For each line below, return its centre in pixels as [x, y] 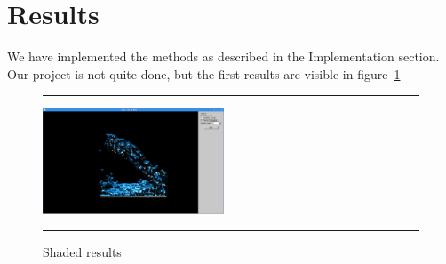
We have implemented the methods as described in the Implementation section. [223, 56]
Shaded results [82, 252]
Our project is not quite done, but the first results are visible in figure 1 [204, 73]
